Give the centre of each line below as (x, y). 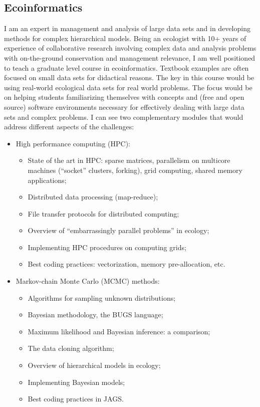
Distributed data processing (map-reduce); (93, 197)
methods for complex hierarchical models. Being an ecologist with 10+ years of (125, 38)
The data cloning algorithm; (71, 348)
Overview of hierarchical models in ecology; (94, 365)
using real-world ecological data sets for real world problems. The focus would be (128, 87)
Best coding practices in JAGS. (76, 399)
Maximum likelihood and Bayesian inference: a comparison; (119, 331)
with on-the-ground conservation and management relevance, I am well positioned (130, 57)
